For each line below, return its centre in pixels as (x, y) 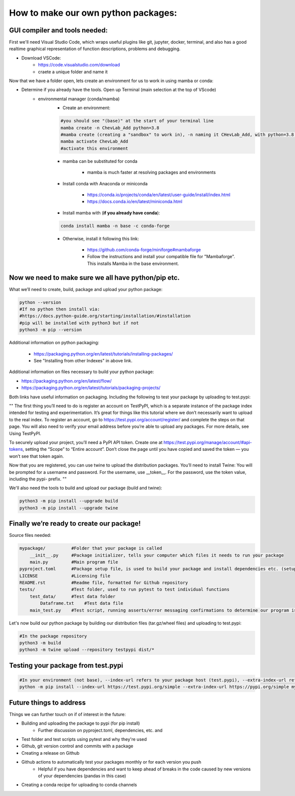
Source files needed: (30, 535)
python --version (40, 302)
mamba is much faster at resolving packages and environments (151, 173)
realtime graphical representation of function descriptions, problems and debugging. (95, 49)
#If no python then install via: (60, 309)
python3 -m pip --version (51, 330)
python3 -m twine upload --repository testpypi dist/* (87, 650)
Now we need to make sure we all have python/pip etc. (94, 278)
